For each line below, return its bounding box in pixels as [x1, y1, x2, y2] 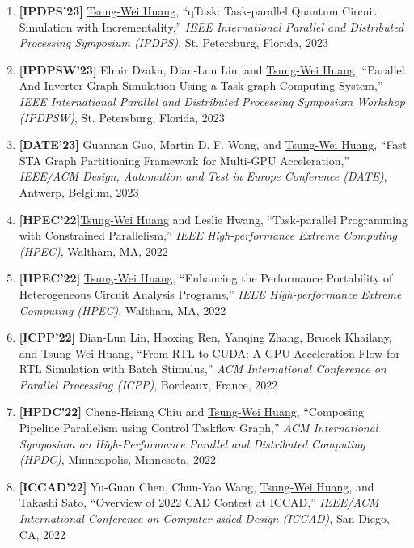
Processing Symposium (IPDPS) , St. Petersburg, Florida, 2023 [19, 34, 328, 51]
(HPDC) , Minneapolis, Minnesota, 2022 [19, 451, 216, 468]
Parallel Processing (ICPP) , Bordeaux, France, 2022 [19, 376, 278, 393]
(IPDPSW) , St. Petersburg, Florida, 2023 [19, 108, 225, 125]
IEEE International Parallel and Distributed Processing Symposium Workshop [19, 92, 405, 109]
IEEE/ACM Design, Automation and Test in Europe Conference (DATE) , [19, 168, 387, 185]
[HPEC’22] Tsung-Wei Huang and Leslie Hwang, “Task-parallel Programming [19, 210, 408, 227]
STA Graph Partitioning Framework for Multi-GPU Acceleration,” [19, 151, 350, 168]
